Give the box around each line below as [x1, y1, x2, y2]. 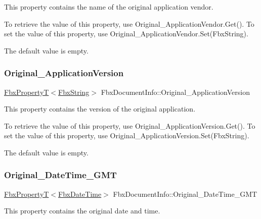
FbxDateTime [58, 188, 102, 199]
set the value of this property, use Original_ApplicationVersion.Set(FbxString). [4, 130, 249, 141]
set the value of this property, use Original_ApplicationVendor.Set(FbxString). [4, 28, 248, 39]
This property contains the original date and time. [4, 205, 160, 216]
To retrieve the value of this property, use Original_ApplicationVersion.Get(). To [4, 120, 255, 131]
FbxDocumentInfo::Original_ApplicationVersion [101, 86, 250, 97]
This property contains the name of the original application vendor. [4, 2, 213, 12]
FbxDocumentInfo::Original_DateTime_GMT [113, 188, 257, 199]
